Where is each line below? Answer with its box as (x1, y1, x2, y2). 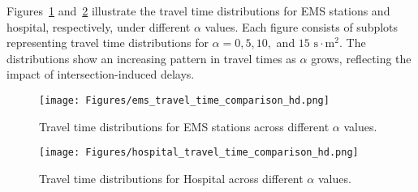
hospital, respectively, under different (6, 18, 191, 35)
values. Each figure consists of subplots (205, 18, 399, 35)
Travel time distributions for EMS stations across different (39, 117, 330, 134)
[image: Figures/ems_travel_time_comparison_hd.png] (39, 94, 330, 106)
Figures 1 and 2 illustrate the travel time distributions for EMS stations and (6, 2, 390, 19)
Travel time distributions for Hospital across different (39, 169, 304, 186)
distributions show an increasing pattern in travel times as (6, 49, 296, 66)
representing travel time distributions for (6, 34, 209, 51)
